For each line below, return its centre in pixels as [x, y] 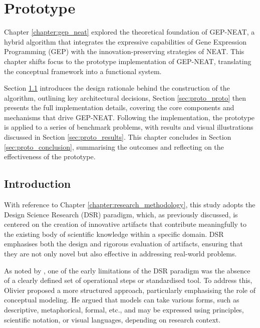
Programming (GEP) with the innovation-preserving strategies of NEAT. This [124, 51]
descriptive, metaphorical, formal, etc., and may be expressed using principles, [124, 309]
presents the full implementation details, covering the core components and [119, 107]
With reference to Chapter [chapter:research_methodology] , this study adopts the [130, 205]
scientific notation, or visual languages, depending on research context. [112, 319]
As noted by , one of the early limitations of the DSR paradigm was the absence [127, 270]
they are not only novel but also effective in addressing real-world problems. [120, 254]
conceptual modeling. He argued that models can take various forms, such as [122, 300]
